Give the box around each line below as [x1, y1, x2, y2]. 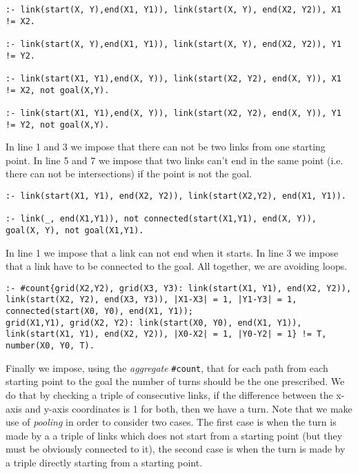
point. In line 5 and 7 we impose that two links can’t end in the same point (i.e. [6, 152, 344, 167]
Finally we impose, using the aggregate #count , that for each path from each [6, 360, 328, 375]
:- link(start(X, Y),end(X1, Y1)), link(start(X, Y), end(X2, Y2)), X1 [6, 5, 341, 14]
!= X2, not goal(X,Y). [6, 85, 110, 95]
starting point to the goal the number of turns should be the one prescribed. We [6, 374, 345, 388]
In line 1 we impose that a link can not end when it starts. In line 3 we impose [6, 245, 339, 259]
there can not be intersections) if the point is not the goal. [6, 166, 252, 181]
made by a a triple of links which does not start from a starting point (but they [6, 428, 343, 442]
